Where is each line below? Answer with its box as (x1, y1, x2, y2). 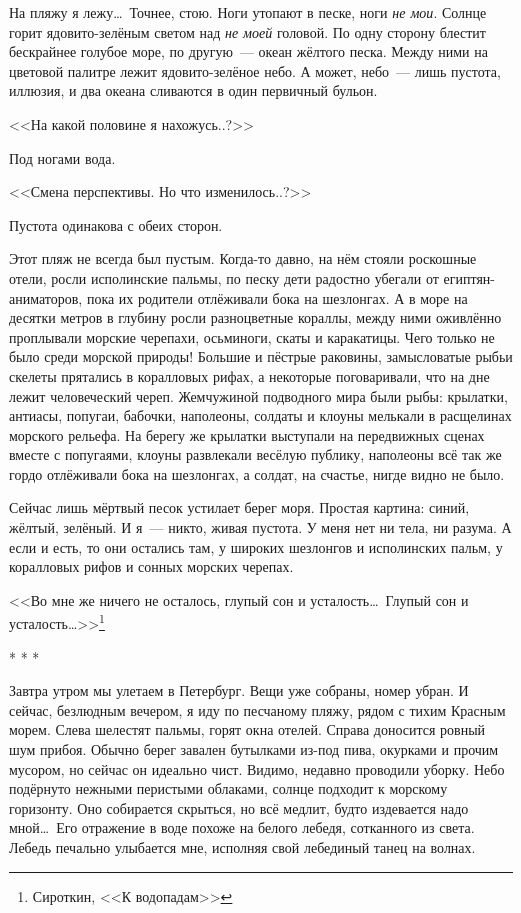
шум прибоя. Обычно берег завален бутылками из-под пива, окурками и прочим (9, 739, 499, 760)
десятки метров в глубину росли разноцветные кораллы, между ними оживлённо (9, 307, 502, 328)
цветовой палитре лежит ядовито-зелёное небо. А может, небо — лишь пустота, (9, 60, 501, 81)
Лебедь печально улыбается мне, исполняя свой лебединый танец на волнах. (9, 837, 476, 858)
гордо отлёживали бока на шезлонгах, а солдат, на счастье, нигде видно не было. (9, 463, 505, 484)
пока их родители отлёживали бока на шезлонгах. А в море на (86, 287, 468, 308)
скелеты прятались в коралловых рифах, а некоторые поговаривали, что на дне (9, 365, 490, 386)
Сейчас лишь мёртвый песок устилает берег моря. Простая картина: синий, (9, 497, 470, 518)
